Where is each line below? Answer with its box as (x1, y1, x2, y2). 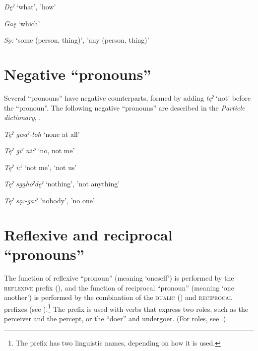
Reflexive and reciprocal (4, 224, 173, 244)
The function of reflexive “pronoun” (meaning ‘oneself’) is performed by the (4, 272, 234, 283)
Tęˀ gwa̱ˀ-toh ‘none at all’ (4, 128, 80, 139)
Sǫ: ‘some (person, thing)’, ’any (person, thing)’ (4, 35, 149, 45)
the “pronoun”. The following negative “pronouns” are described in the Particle (4, 102, 245, 113)
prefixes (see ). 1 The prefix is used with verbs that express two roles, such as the (4, 302, 249, 314)
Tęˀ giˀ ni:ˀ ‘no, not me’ (4, 145, 75, 156)
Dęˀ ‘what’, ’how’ (4, 1, 56, 11)
